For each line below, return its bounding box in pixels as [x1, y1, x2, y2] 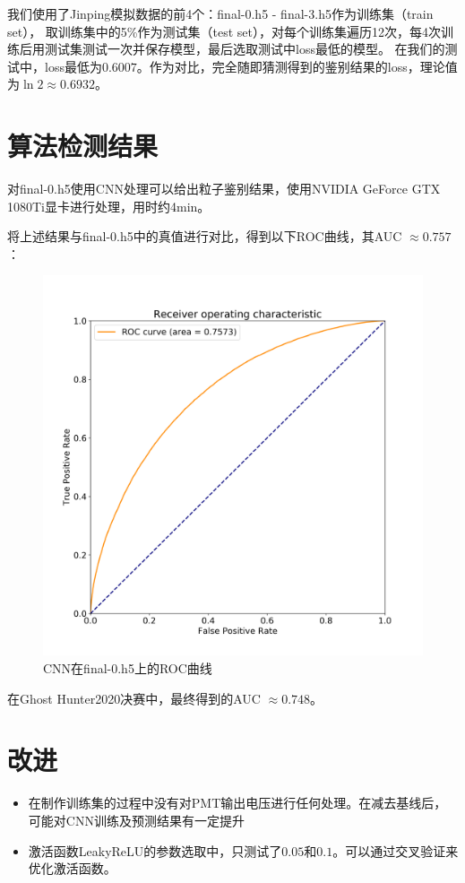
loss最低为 [44, 56, 102, 75]
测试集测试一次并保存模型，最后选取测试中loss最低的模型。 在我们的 [44, 39, 445, 58]
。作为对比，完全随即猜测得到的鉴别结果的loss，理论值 [136, 56, 458, 75]
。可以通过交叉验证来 [332, 841, 459, 860]
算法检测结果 [7, 127, 159, 164]
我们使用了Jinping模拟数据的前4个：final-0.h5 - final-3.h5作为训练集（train [7, 4, 434, 22]
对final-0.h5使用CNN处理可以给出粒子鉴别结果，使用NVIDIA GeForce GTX [7, 179, 441, 198]
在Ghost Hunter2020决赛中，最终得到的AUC [7, 688, 261, 707]
